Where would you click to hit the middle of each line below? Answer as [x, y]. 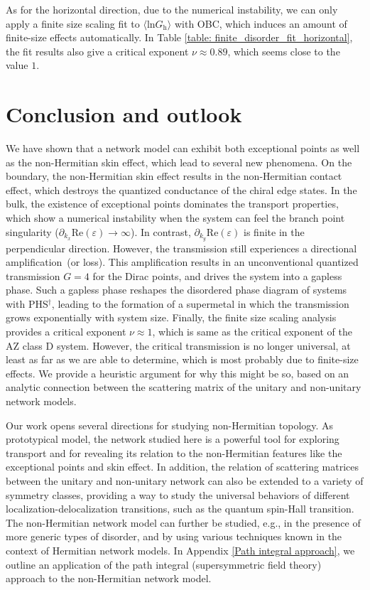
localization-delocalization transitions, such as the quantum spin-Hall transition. [180, 509]
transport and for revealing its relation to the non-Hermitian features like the [174, 452]
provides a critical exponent [66, 332]
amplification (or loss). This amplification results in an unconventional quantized [182, 262]
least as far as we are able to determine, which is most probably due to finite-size [182, 359]
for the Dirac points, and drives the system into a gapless [217, 275]
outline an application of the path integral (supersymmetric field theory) [164, 564]
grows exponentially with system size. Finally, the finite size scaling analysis [171, 317]
